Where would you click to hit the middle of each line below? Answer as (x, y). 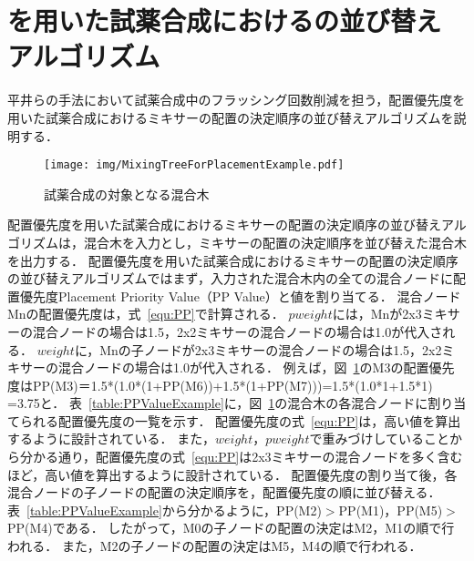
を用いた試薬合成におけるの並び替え (225, 20)
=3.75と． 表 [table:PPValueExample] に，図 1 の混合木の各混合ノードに (218, 403)
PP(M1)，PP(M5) (391, 510)
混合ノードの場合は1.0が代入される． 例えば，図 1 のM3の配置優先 (256, 367)
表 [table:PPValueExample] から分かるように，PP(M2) (165, 510)
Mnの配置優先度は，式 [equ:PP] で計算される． (146, 314)
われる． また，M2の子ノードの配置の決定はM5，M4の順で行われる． (215, 546)
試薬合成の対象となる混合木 (127, 194)
